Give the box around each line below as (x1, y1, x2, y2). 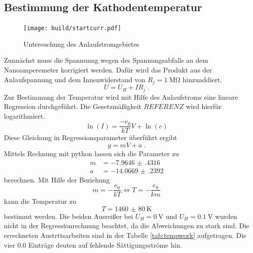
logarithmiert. (4, 110, 45, 121)
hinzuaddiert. (182, 74, 222, 84)
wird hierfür (186, 101, 222, 111)
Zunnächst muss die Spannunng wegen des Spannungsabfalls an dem (4, 55, 208, 65)
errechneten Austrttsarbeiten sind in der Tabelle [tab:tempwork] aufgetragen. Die (4, 230, 247, 240)
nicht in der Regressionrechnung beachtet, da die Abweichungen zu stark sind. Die (4, 220, 250, 231)
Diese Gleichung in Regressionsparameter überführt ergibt (4, 132, 177, 143)
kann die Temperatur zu (4, 196, 77, 206)
